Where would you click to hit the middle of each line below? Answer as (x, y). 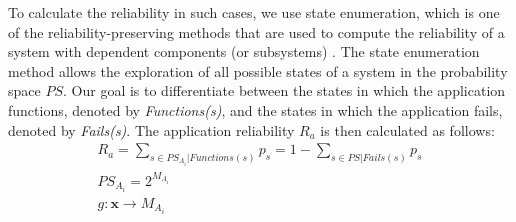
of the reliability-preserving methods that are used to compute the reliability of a (256, 31)
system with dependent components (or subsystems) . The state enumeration (244, 51)
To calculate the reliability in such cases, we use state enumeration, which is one (254, 12)
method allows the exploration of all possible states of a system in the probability (258, 70)
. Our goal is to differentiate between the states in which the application (284, 90)
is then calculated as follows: (407, 129)
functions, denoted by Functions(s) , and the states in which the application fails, (255, 109)
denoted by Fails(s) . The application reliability (151, 129)
